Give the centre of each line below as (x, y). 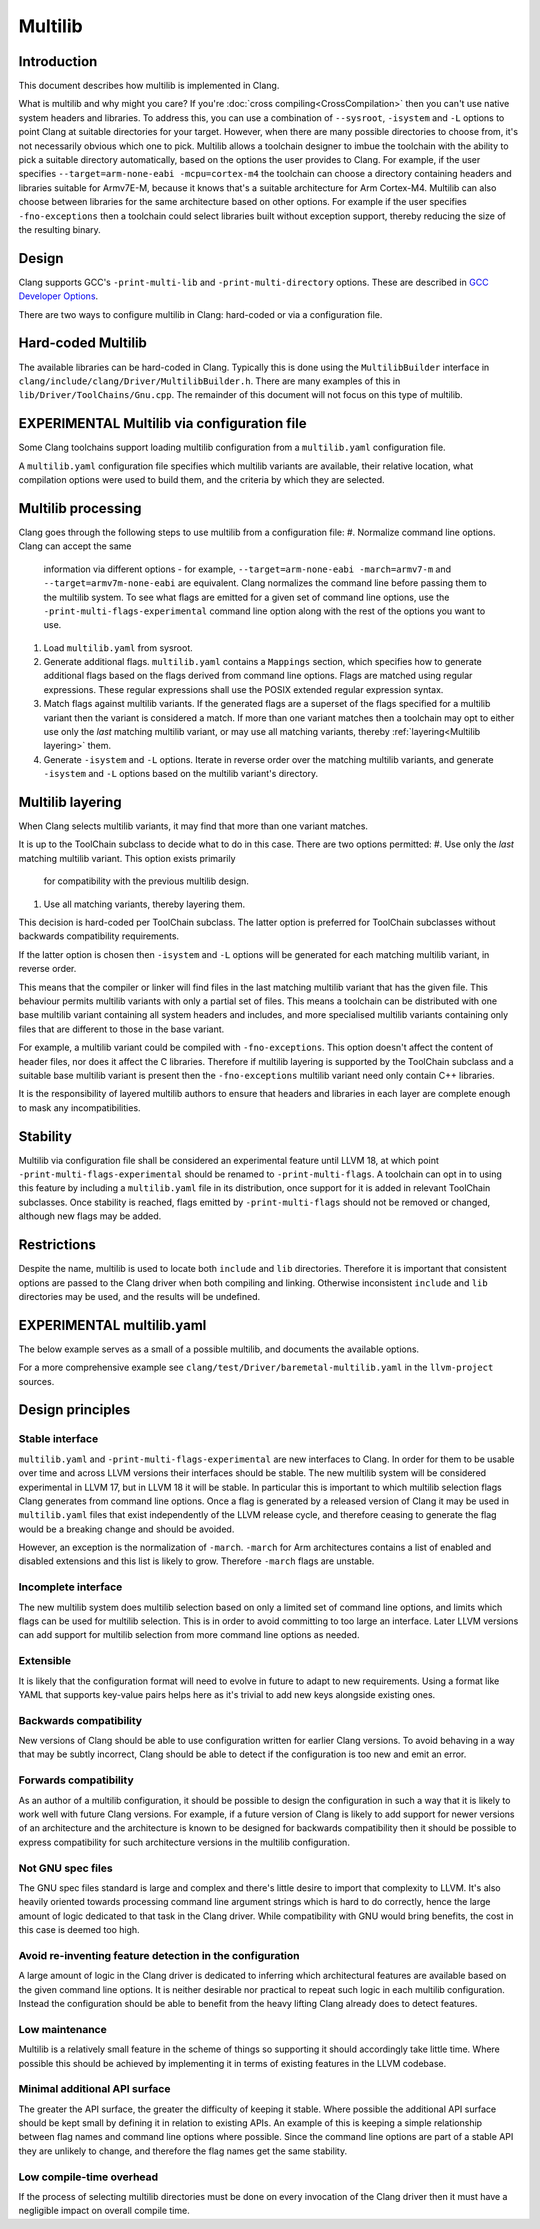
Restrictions (57, 1245)
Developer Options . (58, 296)
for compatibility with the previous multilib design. (146, 881)
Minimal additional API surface (94, 2089)
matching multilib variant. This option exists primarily (127, 858)
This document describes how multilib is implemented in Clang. (149, 86)
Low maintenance (62, 2029)
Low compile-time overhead (88, 2177)
